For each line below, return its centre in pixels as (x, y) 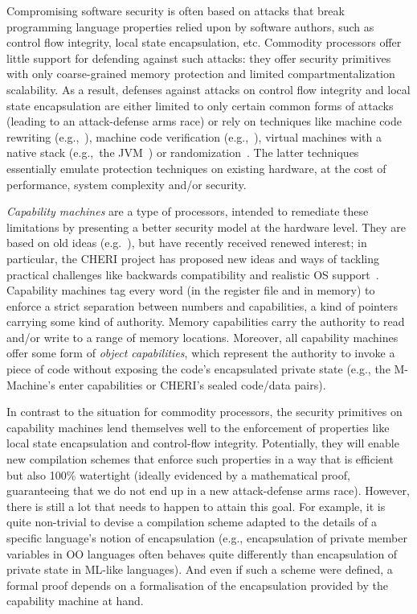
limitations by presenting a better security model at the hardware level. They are (206, 227)
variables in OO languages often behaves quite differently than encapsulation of (202, 553)
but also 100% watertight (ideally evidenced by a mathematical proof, (178, 474)
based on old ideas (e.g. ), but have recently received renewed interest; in (187, 243)
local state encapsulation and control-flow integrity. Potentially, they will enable (203, 443)
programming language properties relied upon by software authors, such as (190, 26)
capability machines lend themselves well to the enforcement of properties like (198, 427)
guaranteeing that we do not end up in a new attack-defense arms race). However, (208, 490)
